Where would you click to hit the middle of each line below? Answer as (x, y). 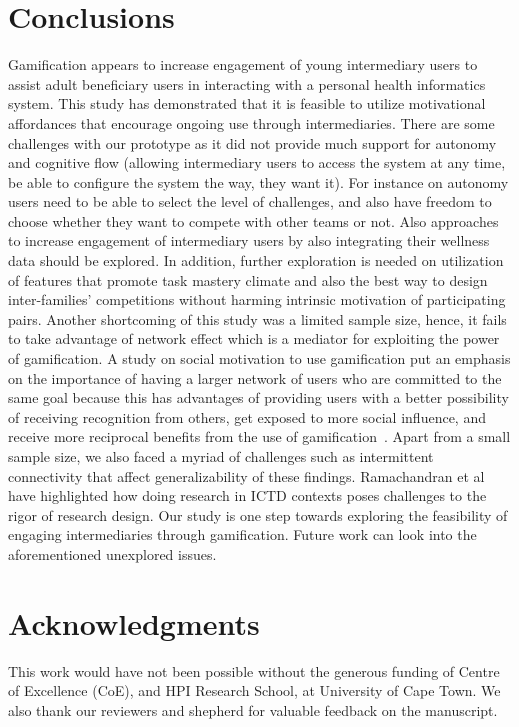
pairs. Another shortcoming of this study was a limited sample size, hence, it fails (257, 318)
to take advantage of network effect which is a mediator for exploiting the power (254, 338)
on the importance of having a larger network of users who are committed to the (255, 377)
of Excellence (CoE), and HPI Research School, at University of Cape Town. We (254, 690)
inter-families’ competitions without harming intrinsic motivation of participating (257, 299)
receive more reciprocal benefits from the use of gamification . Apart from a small (259, 436)
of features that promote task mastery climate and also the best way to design (248, 279)
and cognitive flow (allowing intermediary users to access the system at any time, (257, 162)
